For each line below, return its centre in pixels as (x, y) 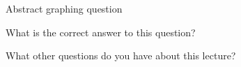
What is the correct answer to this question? (101, 32)
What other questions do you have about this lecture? (121, 55)
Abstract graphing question (64, 8)
